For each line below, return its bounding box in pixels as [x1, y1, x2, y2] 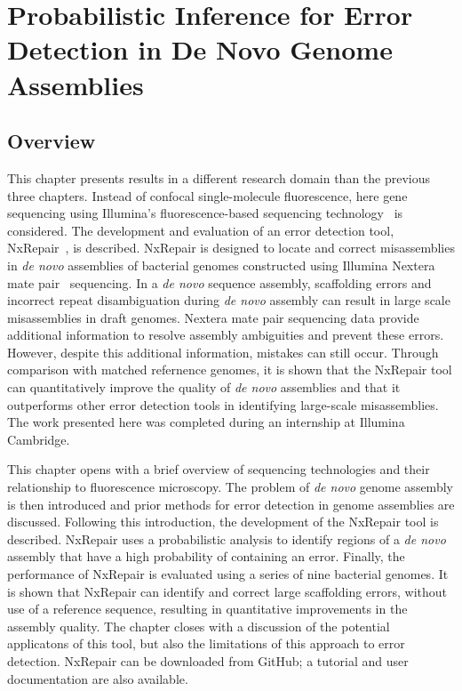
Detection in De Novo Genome [7, 31, 393, 68]
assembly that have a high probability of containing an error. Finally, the [7, 547, 405, 566]
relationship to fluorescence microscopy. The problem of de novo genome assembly [7, 478, 453, 496]
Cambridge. [7, 430, 70, 448]
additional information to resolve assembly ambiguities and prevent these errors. [7, 325, 444, 344]
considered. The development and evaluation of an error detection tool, [7, 221, 394, 239]
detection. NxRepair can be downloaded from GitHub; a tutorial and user [7, 651, 409, 670]
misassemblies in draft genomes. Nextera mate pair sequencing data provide [7, 308, 419, 326]
